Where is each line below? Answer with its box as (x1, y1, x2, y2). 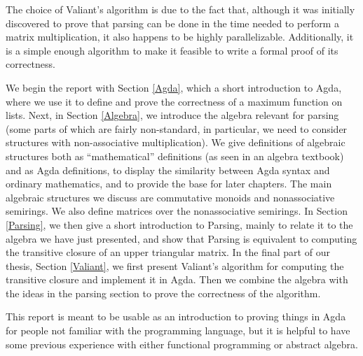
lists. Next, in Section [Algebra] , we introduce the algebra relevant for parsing (6, 108, 339, 122)
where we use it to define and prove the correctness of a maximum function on (6, 94, 343, 108)
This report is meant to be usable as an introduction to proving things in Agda (6, 309, 346, 324)
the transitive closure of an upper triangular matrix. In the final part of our (6, 245, 330, 259)
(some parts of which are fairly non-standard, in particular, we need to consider (6, 121, 348, 136)
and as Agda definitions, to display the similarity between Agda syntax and (6, 162, 330, 177)
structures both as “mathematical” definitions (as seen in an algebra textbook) (6, 148, 344, 163)
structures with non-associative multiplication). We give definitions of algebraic (6, 135, 345, 150)
